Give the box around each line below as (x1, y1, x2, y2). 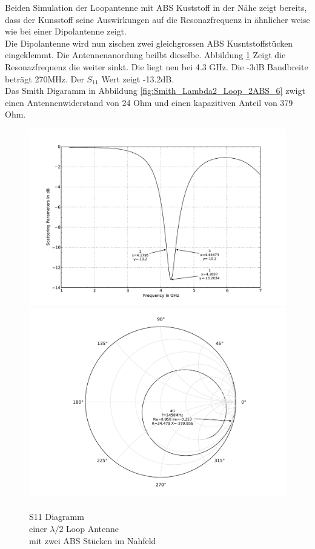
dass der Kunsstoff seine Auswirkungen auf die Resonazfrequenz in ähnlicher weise (5, 13, 310, 25)
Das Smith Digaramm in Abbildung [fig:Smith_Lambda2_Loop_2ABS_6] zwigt (5, 84, 305, 97)
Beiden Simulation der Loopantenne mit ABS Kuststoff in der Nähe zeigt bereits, (5, 1, 307, 13)
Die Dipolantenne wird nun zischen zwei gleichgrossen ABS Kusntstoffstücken (5, 36, 293, 49)
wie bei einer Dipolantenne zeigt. (5, 25, 127, 38)
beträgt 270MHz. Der (5, 72, 84, 85)
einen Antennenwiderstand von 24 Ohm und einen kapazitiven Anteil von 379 (5, 96, 293, 108)
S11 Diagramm (29, 510, 84, 523)
